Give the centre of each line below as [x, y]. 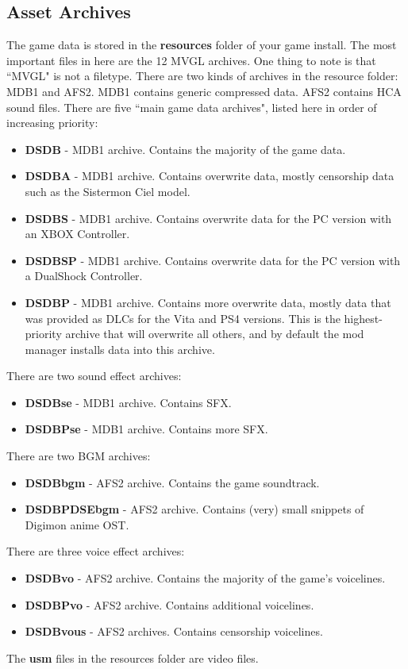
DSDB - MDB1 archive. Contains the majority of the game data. [185, 149]
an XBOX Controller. [77, 234]
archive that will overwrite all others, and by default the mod [215, 334]
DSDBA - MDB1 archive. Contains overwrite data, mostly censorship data [210, 176]
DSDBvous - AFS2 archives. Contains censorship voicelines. [174, 631]
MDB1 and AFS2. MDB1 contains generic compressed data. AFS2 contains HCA [204, 91]
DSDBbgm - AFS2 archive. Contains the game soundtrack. [172, 482]
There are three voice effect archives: [96, 551]
